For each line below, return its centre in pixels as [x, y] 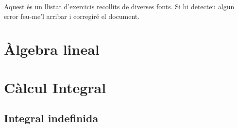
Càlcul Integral [55, 87]
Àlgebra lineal [52, 49]
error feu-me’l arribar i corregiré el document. [72, 16]
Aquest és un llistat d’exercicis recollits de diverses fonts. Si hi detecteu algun [119, 6]
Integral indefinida [51, 118]
